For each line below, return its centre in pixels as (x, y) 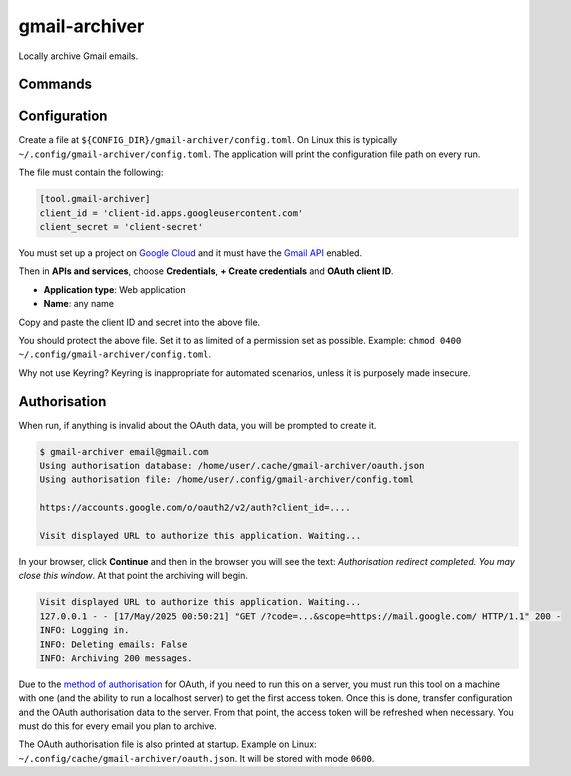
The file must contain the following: (91, 172)
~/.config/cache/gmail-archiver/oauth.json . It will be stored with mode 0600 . (196, 758)
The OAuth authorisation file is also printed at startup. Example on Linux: (167, 744)
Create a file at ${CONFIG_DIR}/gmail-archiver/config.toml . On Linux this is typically (208, 140)
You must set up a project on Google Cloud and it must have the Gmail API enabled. (190, 253)
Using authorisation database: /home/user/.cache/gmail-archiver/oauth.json (232, 466)
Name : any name (79, 304)
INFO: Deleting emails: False (113, 644)
